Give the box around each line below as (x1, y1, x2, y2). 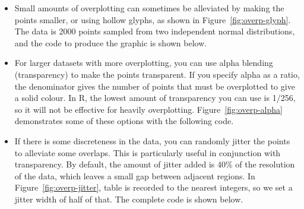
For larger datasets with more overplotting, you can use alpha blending (14, 56, 273, 69)
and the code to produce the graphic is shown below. (14, 36, 207, 49)
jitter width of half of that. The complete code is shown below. (14, 192, 243, 205)
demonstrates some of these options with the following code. (14, 115, 234, 127)
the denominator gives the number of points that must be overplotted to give (14, 80, 295, 92)
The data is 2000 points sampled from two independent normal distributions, (14, 25, 295, 37)
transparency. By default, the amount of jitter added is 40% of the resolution (14, 158, 295, 170)
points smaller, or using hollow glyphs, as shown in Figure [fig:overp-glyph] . (14, 13, 291, 26)
